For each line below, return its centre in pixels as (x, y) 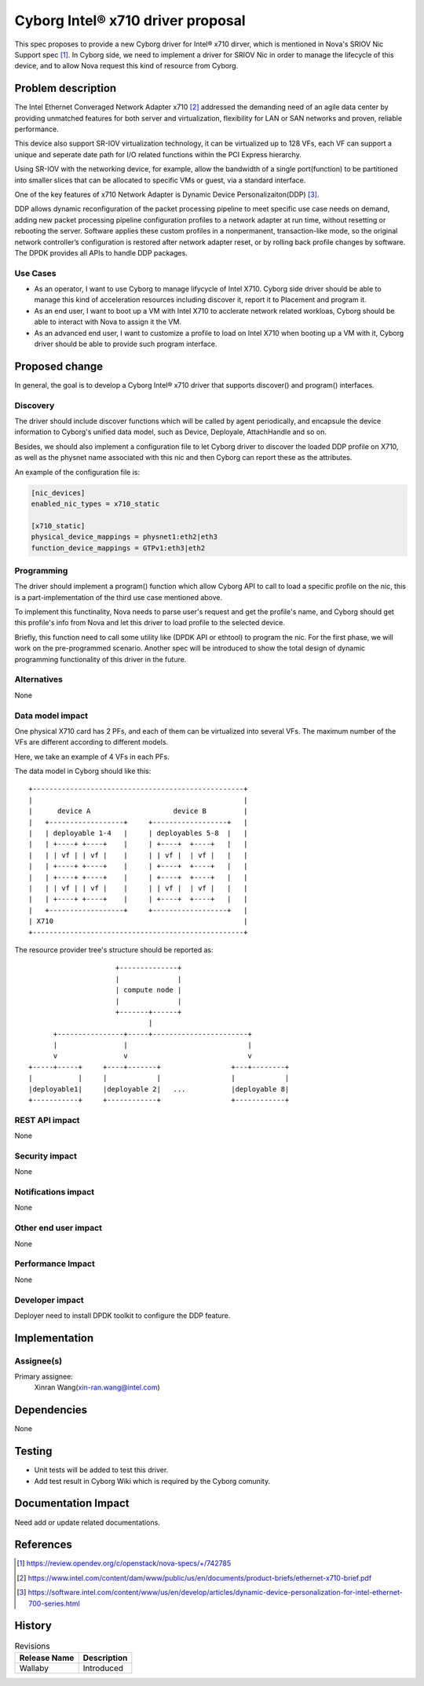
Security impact (46, 1156)
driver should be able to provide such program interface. (126, 344)
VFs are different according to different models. (91, 742)
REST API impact (47, 1120)
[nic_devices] (58, 493)
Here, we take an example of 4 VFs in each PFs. (92, 756)
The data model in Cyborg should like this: (83, 771)
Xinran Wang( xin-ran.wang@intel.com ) (97, 1387)
